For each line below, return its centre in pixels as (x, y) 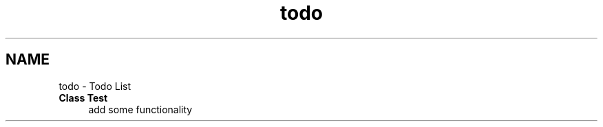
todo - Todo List (95, 86)
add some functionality (140, 109)
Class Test (83, 97)
